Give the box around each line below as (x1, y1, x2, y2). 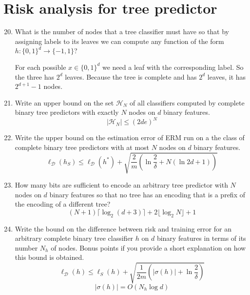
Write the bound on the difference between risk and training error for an (15, 223, 231, 233)
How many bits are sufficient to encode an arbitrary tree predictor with (15, 180, 228, 190)
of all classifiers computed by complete (130, 97, 245, 107)
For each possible (15, 62, 66, 72)
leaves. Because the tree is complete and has (65, 71, 197, 82)
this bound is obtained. (15, 252, 84, 262)
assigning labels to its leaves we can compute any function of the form (15, 36, 224, 46)
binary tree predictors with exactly (15, 107, 119, 117)
